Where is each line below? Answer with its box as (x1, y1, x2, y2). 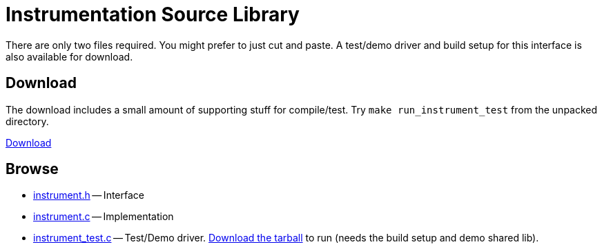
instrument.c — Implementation (33, 210, 174, 223)
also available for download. (6, 50, 133, 63)
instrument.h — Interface (33, 189, 144, 202)
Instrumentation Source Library (6, 3, 300, 26)
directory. (6, 115, 49, 127)
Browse (6, 160, 59, 178)
